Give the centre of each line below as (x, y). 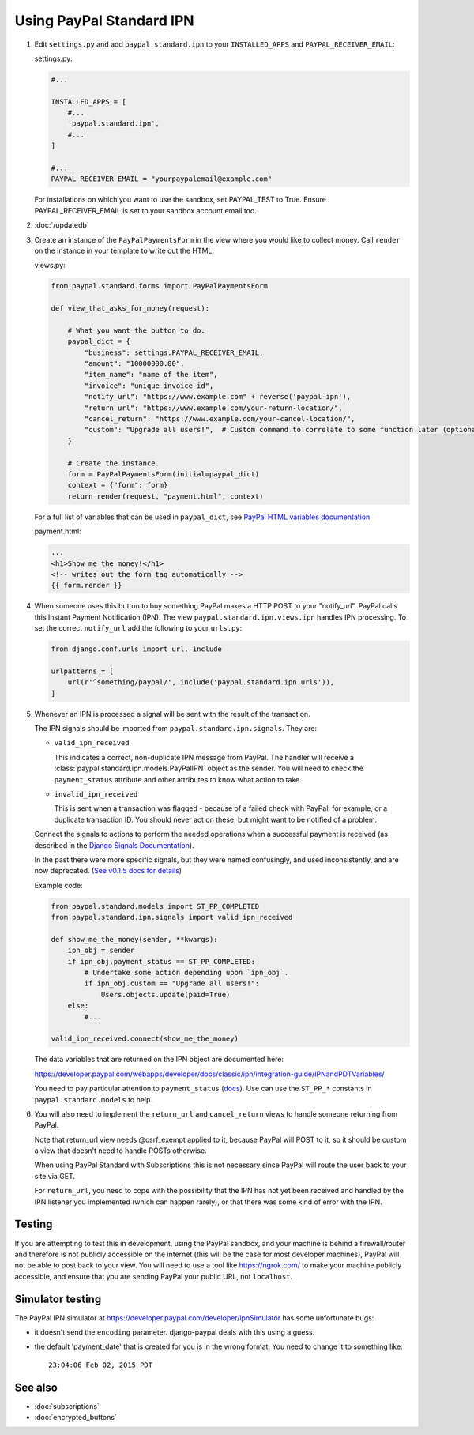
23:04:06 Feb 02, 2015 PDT (101, 1365)
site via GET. (55, 1176)
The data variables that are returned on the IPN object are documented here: (159, 1060)
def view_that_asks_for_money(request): (130, 309)
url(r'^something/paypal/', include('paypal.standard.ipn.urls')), (201, 682)
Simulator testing (58, 1299)
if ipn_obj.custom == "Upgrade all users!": (172, 983)
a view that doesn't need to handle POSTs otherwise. (120, 1151)
